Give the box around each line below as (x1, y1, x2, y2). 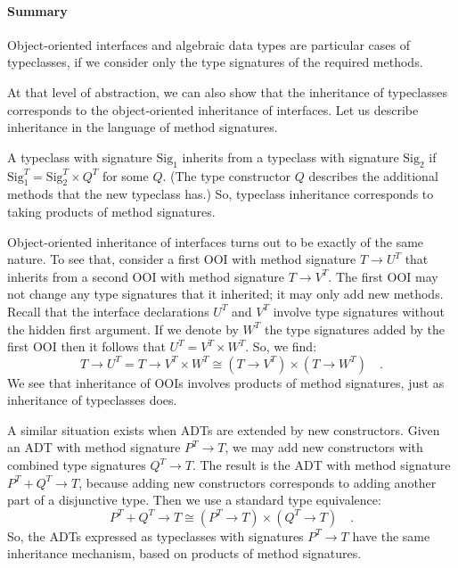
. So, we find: (245, 337, 317, 356)
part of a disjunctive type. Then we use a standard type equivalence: (7, 490, 381, 509)
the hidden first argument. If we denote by (7, 319, 239, 338)
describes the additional (308, 166, 438, 185)
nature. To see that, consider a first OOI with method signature (7, 250, 356, 268)
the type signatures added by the (265, 319, 446, 338)
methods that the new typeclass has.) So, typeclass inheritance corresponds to (7, 185, 434, 203)
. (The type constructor (162, 166, 291, 185)
